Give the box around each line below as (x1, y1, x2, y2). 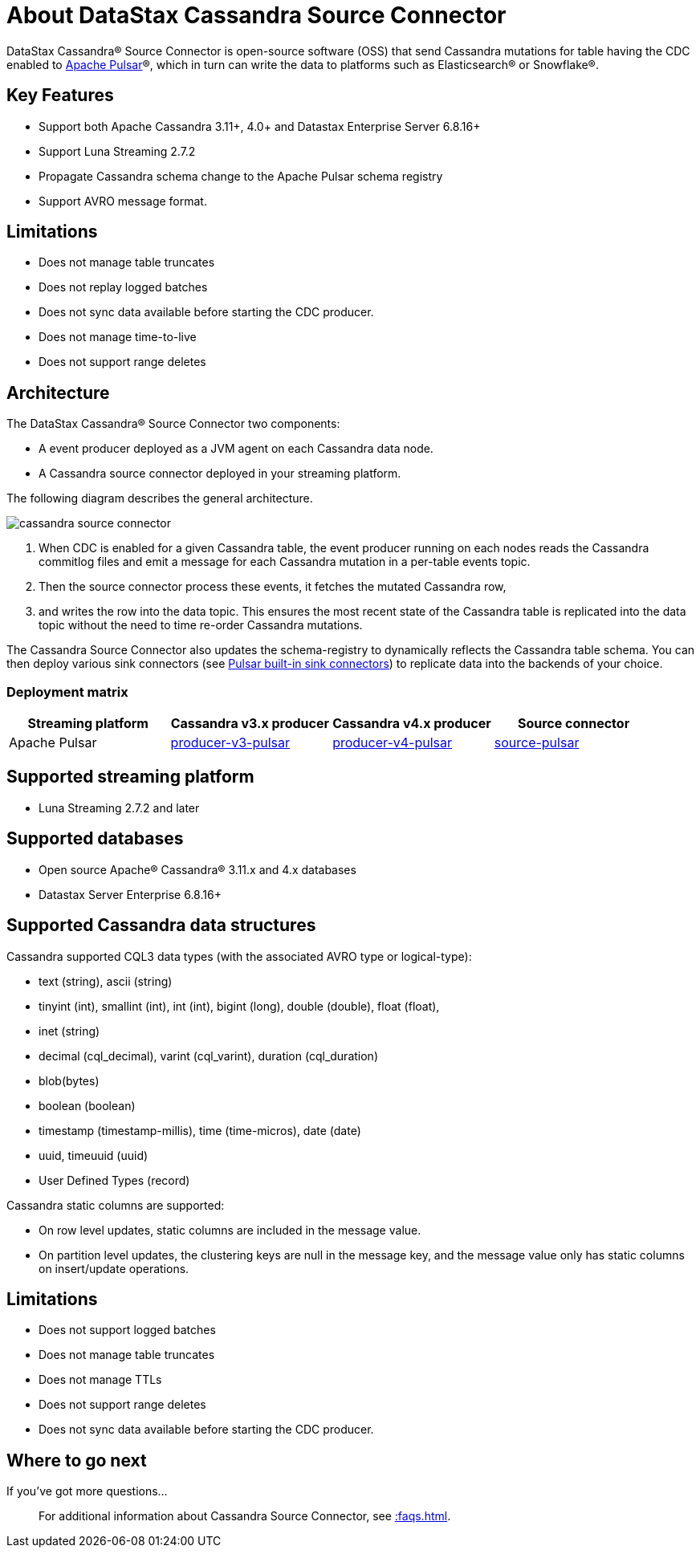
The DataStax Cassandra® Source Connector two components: (6, 417, 340, 431)
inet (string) (39, 1023, 100, 1038)
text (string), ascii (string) (39, 974, 173, 988)
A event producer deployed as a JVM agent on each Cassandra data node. (39, 441, 433, 456)
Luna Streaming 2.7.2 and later (39, 800, 200, 815)
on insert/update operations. (39, 1261, 189, 1275)
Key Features (6, 85, 114, 106)
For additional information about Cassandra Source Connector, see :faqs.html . (39, 1509, 451, 1523)
